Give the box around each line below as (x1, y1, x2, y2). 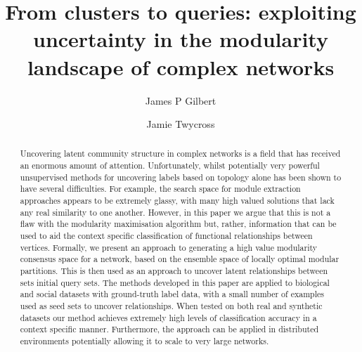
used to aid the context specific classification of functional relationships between (20, 230, 313, 242)
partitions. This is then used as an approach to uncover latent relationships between (20, 265, 328, 277)
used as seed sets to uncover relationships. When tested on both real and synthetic (20, 300, 323, 312)
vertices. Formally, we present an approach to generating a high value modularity (20, 241, 318, 253)
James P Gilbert (145, 93, 216, 107)
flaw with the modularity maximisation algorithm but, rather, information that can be (20, 218, 337, 230)
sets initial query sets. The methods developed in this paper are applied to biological (20, 276, 330, 288)
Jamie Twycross (146, 117, 215, 131)
